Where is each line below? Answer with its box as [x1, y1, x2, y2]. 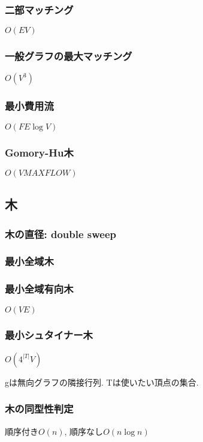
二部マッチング [5, 2, 74, 17]
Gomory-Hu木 [5, 145, 74, 160]
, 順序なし [64, 425, 104, 437]
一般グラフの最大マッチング [5, 49, 132, 64]
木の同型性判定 [5, 401, 74, 416]
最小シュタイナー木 [5, 327, 93, 342]
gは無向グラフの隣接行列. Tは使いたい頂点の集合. [5, 375, 199, 388]
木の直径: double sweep [5, 226, 116, 241]
